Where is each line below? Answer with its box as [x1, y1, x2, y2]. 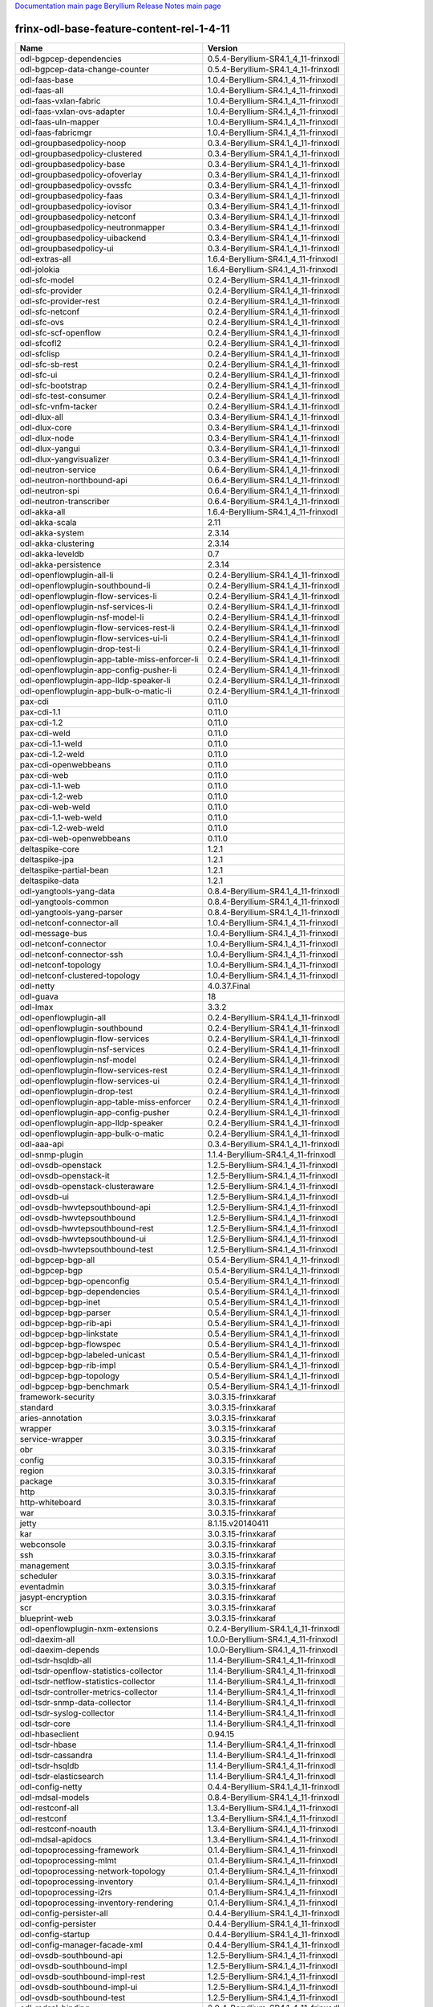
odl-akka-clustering [19, 538, 95, 549]
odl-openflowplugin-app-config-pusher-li [19, 664, 177, 675]
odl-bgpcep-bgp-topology [19, 1370, 120, 1381]
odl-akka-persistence [19, 559, 102, 570]
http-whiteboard [19, 1496, 82, 1508]
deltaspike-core [19, 843, 80, 854]
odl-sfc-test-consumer [19, 390, 107, 401]
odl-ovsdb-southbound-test [19, 1992, 126, 2003]
